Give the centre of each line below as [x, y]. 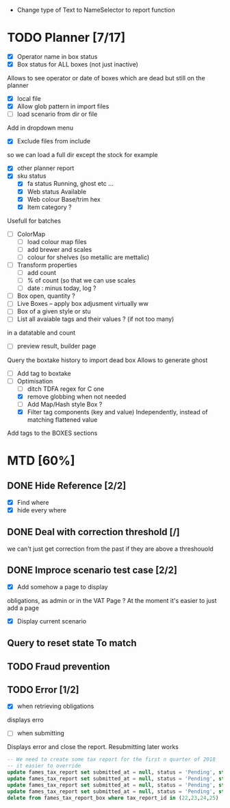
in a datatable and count [41, 333]
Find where [33, 502]
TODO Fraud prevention [59, 666]
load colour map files [57, 241]
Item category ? [49, 207]
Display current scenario [52, 621]
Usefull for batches [34, 221]
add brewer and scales [60, 249]
